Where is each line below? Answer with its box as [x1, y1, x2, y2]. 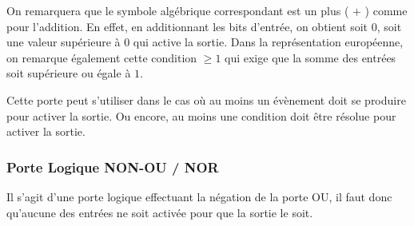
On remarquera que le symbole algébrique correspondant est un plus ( [6, 2, 349, 18]
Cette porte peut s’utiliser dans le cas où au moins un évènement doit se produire [6, 91, 406, 108]
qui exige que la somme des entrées [225, 49, 396, 65]
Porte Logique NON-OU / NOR [6, 157, 219, 176]
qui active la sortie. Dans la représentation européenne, [133, 34, 404, 50]
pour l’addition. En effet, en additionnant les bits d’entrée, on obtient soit [6, 18, 368, 34]
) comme [364, 2, 408, 18]
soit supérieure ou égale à [6, 65, 131, 81]
